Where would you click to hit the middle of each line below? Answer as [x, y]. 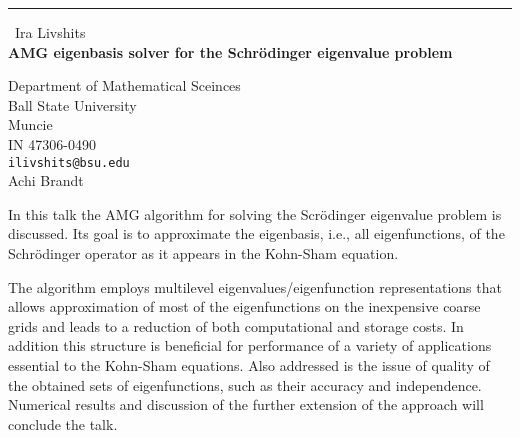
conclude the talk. [63, 423]
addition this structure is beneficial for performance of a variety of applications [250, 345]
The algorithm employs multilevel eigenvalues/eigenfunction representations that [255, 286]
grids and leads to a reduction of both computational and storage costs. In [236, 325]
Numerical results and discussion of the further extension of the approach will [246, 404]
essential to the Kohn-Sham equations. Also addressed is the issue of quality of [249, 364]
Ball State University [72, 104]
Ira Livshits [50, 32]
